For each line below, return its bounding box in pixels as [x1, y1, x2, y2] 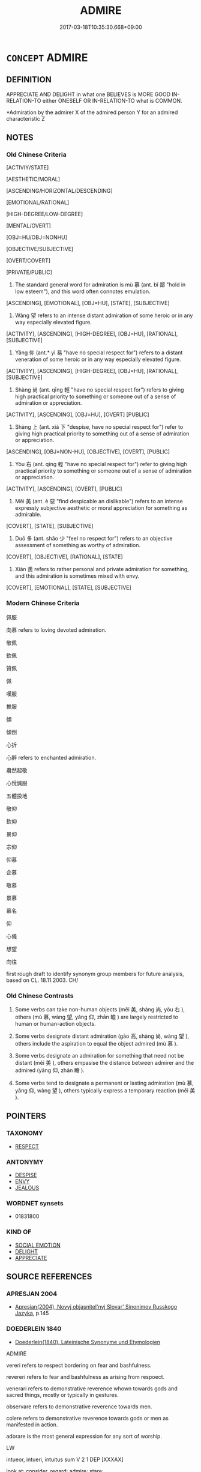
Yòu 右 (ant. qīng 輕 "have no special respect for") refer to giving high [14, 461, 187, 468]
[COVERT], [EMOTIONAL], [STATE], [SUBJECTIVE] [6, 584, 132, 592]
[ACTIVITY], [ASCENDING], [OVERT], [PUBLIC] [6, 485, 122, 492]
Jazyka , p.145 [14, 1310, 49, 1317]
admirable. [14, 511, 42, 518]
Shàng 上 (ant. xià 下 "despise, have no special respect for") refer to [14, 423, 184, 431]
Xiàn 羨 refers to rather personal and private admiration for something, [14, 566, 189, 573]
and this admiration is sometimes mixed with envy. [14, 572, 140, 580]
